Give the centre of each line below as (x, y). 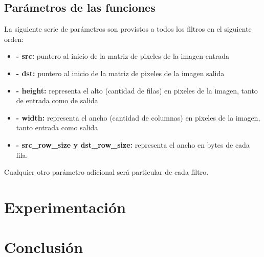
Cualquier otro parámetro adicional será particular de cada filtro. (106, 172)
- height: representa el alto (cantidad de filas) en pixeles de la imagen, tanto (137, 90)
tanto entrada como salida (57, 127)
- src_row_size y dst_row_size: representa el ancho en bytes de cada (133, 144)
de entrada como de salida (57, 100)
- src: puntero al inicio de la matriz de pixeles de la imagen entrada (123, 56)
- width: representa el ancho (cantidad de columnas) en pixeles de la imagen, (138, 117)
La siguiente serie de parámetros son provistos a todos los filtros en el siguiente (128, 29)
